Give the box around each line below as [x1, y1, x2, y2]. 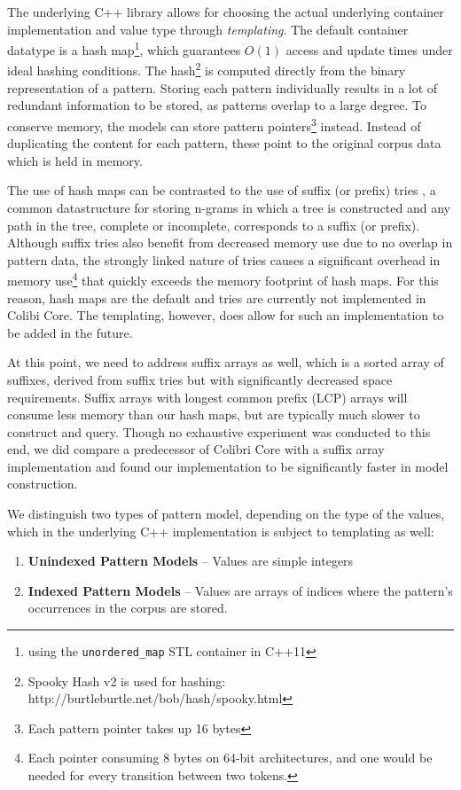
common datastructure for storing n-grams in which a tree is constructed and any [7, 198, 450, 216]
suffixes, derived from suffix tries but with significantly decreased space [7, 370, 393, 388]
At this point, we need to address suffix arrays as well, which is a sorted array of [7, 353, 444, 372]
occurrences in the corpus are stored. [27, 598, 228, 617]
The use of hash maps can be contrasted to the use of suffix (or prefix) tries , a [7, 181, 436, 199]
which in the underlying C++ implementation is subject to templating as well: [7, 521, 434, 540]
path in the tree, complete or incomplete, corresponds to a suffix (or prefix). [7, 215, 420, 234]
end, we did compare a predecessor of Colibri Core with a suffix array [7, 440, 385, 458]
